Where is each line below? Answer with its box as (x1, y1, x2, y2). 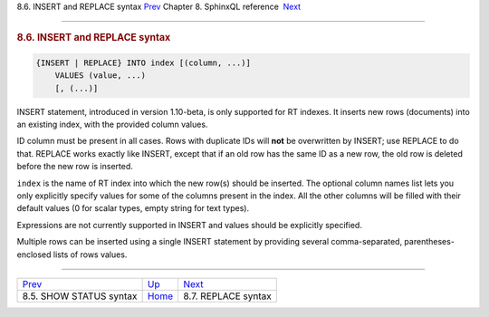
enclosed (16, 249, 52, 260)
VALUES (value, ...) (54, 71, 147, 81)
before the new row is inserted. (16, 161, 133, 172)
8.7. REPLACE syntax (183, 290, 272, 303)
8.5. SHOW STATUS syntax (22, 290, 138, 303)
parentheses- (404, 236, 455, 247)
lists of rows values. (53, 249, 128, 260)
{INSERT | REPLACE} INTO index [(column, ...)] (35, 57, 251, 68)
